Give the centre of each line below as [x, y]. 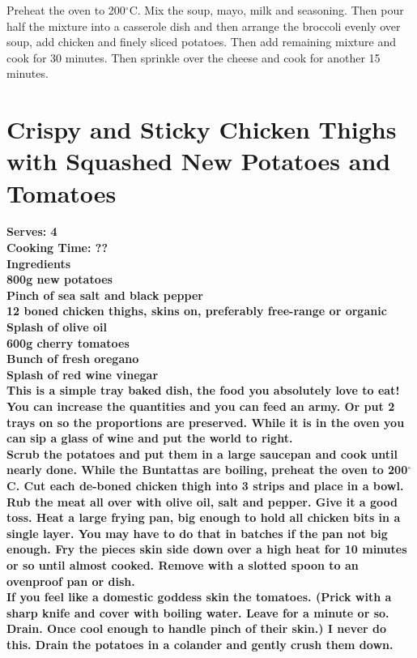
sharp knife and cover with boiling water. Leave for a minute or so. [198, 612]
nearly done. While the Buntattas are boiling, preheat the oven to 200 [207, 470]
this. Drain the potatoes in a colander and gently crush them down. [200, 644]
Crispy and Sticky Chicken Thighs [202, 129]
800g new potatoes [60, 279]
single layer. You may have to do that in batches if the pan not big [197, 533]
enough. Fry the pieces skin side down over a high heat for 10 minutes [207, 549]
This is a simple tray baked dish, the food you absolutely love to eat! [203, 390]
